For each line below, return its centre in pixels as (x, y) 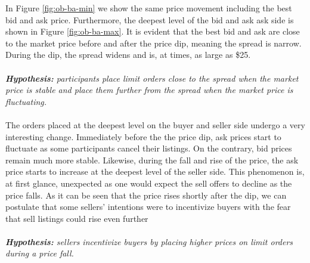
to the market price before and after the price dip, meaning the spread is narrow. (154, 43)
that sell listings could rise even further (77, 218)
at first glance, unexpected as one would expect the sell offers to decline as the (149, 183)
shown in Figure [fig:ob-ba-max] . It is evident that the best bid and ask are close (153, 31)
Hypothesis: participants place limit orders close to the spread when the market (152, 78)
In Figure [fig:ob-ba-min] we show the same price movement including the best (149, 8)
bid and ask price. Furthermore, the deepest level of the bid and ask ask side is (150, 19)
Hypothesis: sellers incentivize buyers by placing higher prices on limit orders (149, 241)
